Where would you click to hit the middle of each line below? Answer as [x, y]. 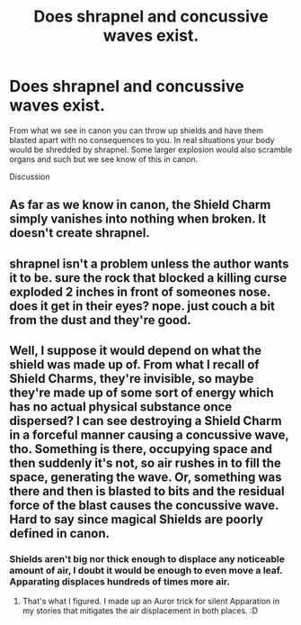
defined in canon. [60, 534]
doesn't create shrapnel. [80, 233]
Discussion [30, 177]
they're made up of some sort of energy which [142, 393]
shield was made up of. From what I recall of [134, 365]
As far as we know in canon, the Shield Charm [140, 205]
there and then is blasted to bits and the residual [147, 491]
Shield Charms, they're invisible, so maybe [132, 379]
